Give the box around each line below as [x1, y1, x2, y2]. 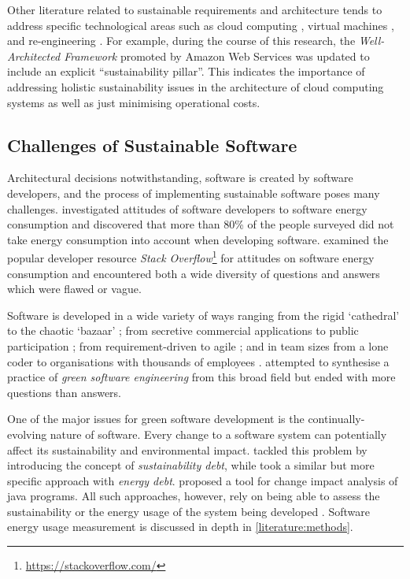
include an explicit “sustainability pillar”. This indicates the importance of [7, 63, 365, 80]
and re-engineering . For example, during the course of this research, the [7, 32, 356, 49]
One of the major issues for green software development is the [7, 410, 305, 427]
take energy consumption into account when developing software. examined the [7, 231, 389, 247]
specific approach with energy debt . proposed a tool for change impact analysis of [7, 472, 398, 488]
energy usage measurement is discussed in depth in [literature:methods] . [7, 518, 353, 535]
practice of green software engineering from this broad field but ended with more [7, 369, 396, 385]
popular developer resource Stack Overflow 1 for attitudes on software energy [7, 247, 375, 265]
